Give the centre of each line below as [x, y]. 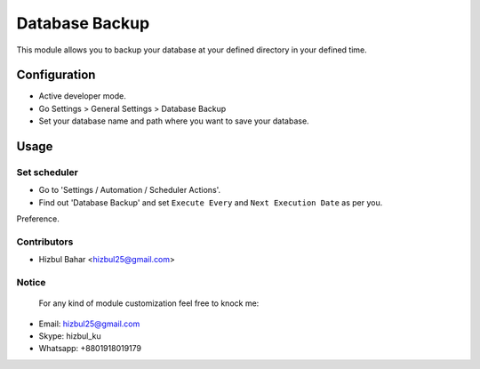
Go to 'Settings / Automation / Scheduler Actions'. [130, 190]
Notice [31, 283]
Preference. [38, 219]
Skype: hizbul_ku [70, 336]
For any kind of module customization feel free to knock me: [149, 303]
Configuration [56, 75]
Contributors [45, 242]
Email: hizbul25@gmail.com [89, 324]
